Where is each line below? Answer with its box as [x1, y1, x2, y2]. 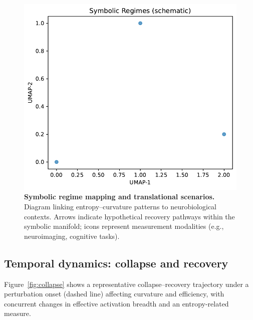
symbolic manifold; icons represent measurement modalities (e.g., [24, 221, 224, 231]
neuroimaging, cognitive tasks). [24, 230, 120, 241]
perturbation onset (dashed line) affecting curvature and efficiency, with [4, 288, 224, 299]
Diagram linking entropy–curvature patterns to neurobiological [24, 201, 217, 211]
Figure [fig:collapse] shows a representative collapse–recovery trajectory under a [4, 278, 249, 289]
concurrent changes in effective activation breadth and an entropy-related [4, 298, 229, 308]
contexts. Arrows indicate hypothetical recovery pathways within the [24, 211, 235, 221]
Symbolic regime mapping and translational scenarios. [24, 191, 215, 202]
